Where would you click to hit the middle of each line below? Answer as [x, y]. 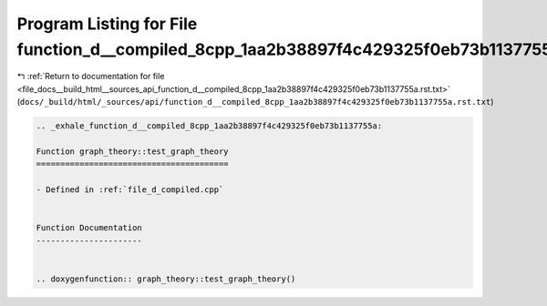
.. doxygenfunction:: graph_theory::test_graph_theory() [166, 279]
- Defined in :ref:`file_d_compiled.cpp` [130, 190]
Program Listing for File [107, 24]
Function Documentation [89, 228]
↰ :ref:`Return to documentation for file [91, 76]
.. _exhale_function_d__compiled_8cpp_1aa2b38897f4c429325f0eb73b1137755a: [209, 126]
